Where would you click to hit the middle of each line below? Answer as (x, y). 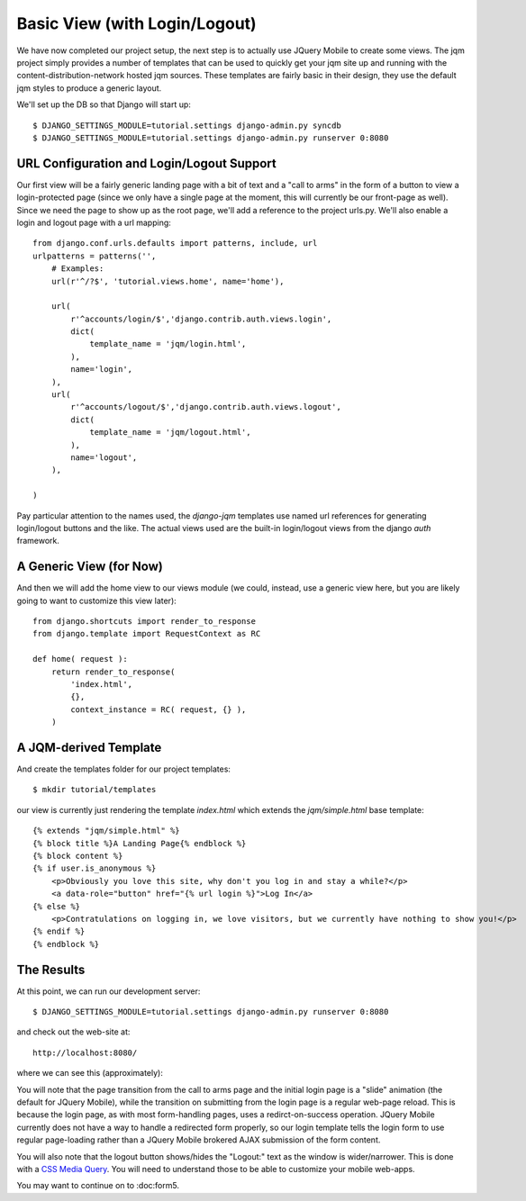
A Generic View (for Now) (90, 567)
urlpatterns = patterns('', (95, 256)
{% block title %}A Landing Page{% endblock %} (140, 843)
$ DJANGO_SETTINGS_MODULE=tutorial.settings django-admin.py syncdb (187, 125)
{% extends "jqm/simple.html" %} (106, 831)
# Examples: (77, 269)
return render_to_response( (113, 672)
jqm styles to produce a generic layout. (89, 88)
